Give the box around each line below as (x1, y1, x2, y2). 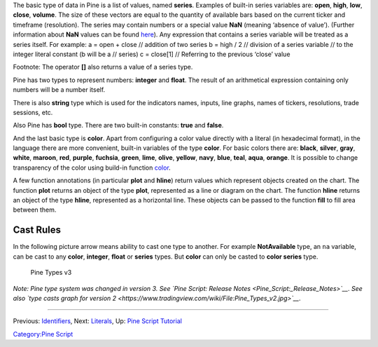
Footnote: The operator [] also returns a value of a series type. (13, 63, 193, 72)
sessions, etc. (13, 108, 53, 116)
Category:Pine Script (13, 329, 73, 338)
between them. (13, 205, 57, 214)
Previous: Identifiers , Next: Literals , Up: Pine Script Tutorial (13, 317, 182, 325)
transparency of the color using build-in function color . (13, 163, 171, 172)
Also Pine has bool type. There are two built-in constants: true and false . (13, 121, 224, 130)
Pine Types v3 (30, 268, 72, 277)
